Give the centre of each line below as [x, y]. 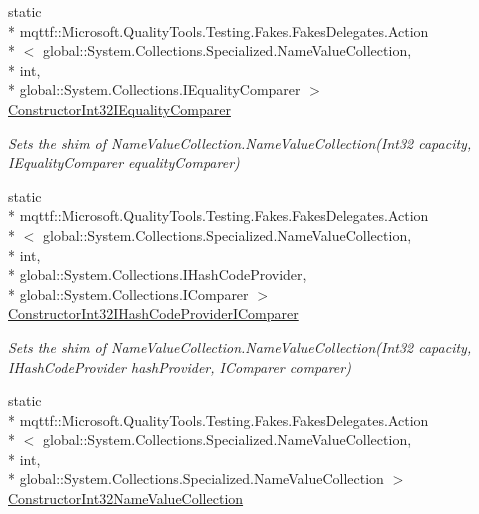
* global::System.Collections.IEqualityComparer [154, 89]
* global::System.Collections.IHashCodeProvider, [157, 274]
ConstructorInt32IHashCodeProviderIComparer [153, 313]
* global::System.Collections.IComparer [128, 293]
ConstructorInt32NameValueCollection [126, 498]
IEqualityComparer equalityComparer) [124, 162]
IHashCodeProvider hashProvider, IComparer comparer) [179, 366]
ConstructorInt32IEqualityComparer [119, 108]
